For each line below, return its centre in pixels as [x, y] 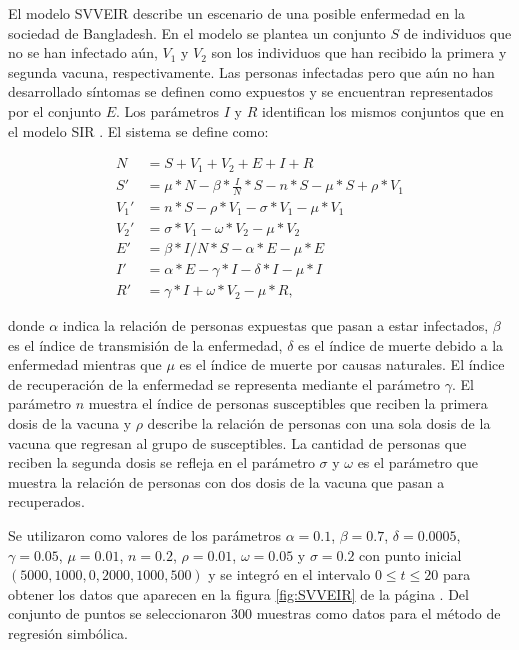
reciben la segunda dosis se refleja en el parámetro [161, 462]
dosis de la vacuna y [70, 423]
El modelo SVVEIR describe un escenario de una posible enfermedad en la [237, 13]
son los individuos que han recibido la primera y [359, 52]
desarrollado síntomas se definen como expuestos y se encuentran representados [250, 91]
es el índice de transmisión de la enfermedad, [145, 344]
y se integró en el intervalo [289, 574]
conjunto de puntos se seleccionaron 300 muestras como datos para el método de [254, 613]
